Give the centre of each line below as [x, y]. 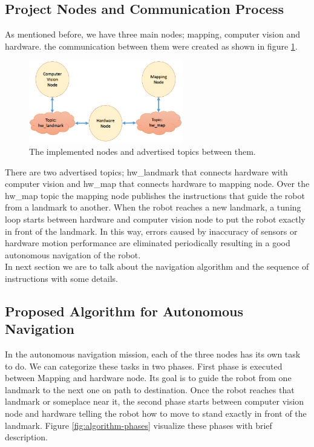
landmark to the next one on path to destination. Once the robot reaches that [150, 389]
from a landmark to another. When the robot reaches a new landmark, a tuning [153, 207]
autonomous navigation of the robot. [73, 254]
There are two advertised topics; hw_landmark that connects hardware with [146, 171]
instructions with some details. [62, 278]
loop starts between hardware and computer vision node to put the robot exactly [155, 219]
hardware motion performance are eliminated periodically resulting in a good [148, 243]
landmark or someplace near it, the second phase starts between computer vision [155, 401]
